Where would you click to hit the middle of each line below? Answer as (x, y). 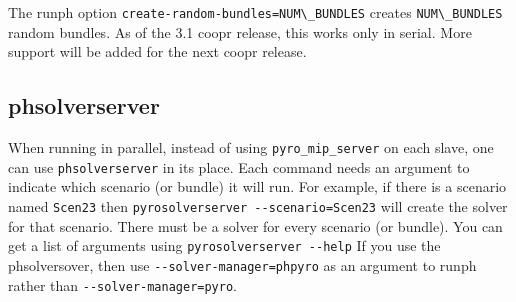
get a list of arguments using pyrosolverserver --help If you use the (224, 245)
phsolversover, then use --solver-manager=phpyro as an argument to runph (242, 264)
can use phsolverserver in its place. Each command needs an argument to (239, 166)
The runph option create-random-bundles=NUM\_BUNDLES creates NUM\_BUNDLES (255, 12)
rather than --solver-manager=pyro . (123, 284)
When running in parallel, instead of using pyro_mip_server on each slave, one (251, 147)
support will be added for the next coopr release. (157, 51)
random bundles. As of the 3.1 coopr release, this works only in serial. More (240, 31)
